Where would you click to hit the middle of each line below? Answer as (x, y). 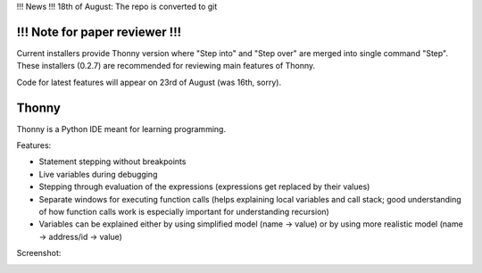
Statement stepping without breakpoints (112, 161)
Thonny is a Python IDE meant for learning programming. (121, 128)
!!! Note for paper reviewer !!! (99, 32)
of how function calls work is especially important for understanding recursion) (184, 211)
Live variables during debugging (98, 174)
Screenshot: (39, 253)
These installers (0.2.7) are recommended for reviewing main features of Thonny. (166, 66)
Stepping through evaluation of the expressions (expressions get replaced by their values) (204, 186)
